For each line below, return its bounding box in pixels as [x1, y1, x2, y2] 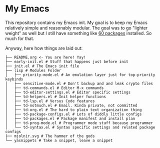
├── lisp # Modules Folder [5, 68, 61, 73]
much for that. [5, 35, 34, 41]
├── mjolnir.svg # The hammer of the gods [5, 133, 95, 138]
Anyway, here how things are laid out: [5, 45, 83, 51]
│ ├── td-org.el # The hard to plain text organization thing [5, 107, 142, 112]
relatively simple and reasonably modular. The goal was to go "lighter [5, 24, 148, 30]
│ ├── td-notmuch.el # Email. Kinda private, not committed [5, 103, 137, 108]
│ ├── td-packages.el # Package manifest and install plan [5, 116, 135, 121]
